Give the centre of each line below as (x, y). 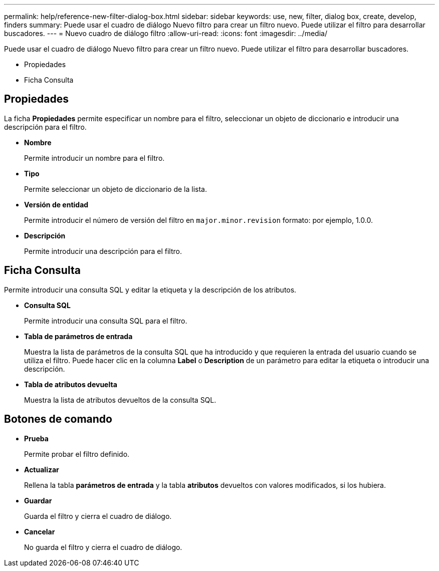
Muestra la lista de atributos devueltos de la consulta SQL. (120, 400)
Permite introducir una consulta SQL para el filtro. (106, 321)
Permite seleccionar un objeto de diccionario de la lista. (116, 189)
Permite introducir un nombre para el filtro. (94, 158)
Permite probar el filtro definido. (77, 454)
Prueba (36, 438)
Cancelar (40, 531)
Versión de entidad (56, 204)
